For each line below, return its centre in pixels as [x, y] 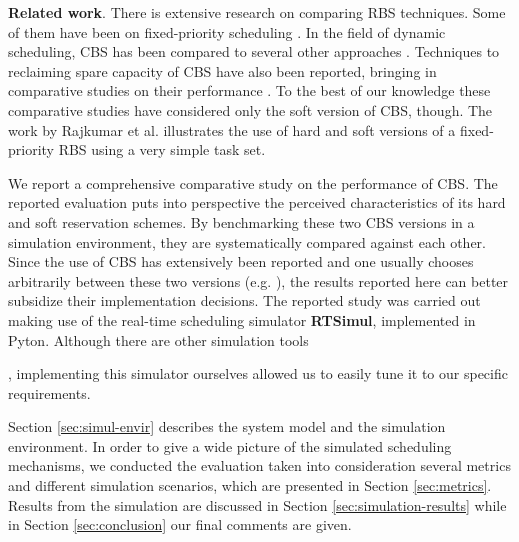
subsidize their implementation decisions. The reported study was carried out [244, 300]
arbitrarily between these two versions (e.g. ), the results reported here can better [258, 280]
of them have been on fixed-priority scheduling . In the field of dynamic [227, 31]
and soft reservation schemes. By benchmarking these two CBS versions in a [241, 221]
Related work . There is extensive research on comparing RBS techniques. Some [257, 12]
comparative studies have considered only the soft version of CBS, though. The [250, 109]
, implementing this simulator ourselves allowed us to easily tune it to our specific [258, 373]
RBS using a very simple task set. [162, 149]
